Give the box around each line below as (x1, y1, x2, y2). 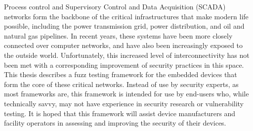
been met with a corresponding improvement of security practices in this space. (4, 59, 244, 70)
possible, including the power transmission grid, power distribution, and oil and (4, 21, 245, 31)
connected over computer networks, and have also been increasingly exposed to (4, 40, 243, 50)
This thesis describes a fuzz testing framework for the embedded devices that (4, 69, 237, 80)
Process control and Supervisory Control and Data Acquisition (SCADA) (4, 1, 226, 11)
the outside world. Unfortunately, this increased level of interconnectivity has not (4, 49, 250, 60)
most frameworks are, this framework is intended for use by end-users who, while (4, 88, 249, 99)
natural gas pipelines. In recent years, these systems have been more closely (4, 30, 233, 41)
